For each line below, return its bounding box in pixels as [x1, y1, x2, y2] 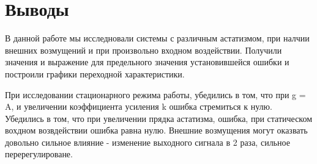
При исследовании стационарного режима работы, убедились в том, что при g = [5, 88, 306, 101]
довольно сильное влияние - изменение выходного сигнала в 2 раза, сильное [5, 135, 290, 148]
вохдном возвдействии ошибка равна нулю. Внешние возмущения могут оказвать [5, 124, 308, 137]
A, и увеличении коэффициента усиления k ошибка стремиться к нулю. [5, 100, 272, 113]
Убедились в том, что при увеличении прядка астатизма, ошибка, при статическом [5, 112, 313, 124]
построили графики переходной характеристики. [5, 67, 185, 80]
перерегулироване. [5, 148, 73, 160]
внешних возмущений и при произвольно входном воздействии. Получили [5, 43, 282, 56]
